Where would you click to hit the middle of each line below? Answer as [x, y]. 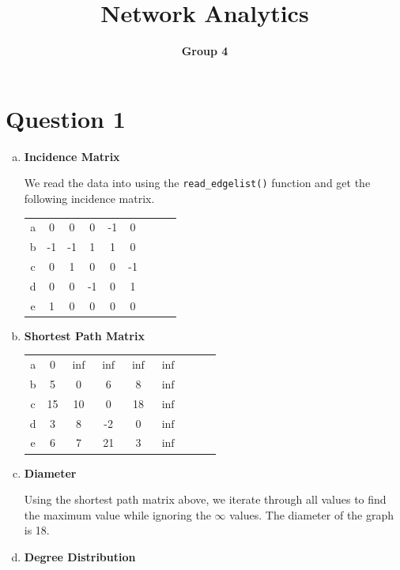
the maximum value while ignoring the [117, 514]
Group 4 [205, 51]
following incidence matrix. [89, 198]
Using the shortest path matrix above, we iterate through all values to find [205, 499]
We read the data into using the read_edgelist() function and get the [197, 183]
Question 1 [66, 118]
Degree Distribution [80, 556]
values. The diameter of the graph [312, 514]
